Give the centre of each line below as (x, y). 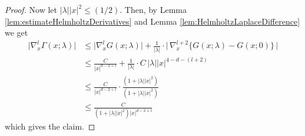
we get (16, 33)
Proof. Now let (31, 9)
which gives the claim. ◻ (50, 126)
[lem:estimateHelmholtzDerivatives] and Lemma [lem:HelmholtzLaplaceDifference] (152, 21)
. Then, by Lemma (153, 9)
